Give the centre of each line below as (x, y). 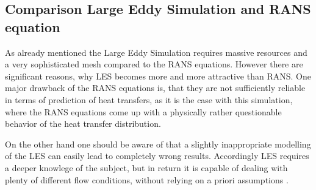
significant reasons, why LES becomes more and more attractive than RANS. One (158, 76)
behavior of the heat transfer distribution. (83, 124)
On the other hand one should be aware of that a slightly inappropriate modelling (158, 144)
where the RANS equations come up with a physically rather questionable (143, 111)
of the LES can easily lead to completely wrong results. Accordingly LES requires (157, 156)
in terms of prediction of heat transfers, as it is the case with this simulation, (149, 99)
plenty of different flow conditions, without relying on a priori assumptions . (147, 179)
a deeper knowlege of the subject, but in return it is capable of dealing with (146, 167)
